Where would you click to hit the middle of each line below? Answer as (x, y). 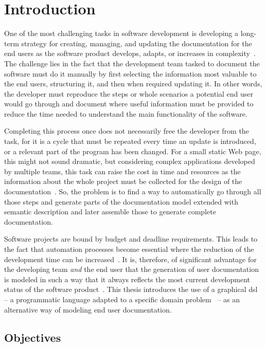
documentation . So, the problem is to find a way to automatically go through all (133, 191)
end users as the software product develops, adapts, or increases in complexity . (130, 53)
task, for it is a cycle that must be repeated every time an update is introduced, (130, 141)
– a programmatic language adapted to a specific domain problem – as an (122, 299)
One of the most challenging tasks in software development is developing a (121, 33)
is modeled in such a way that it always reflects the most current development (127, 279)
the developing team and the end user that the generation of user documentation (131, 269)
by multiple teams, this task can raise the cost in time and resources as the (122, 171)
